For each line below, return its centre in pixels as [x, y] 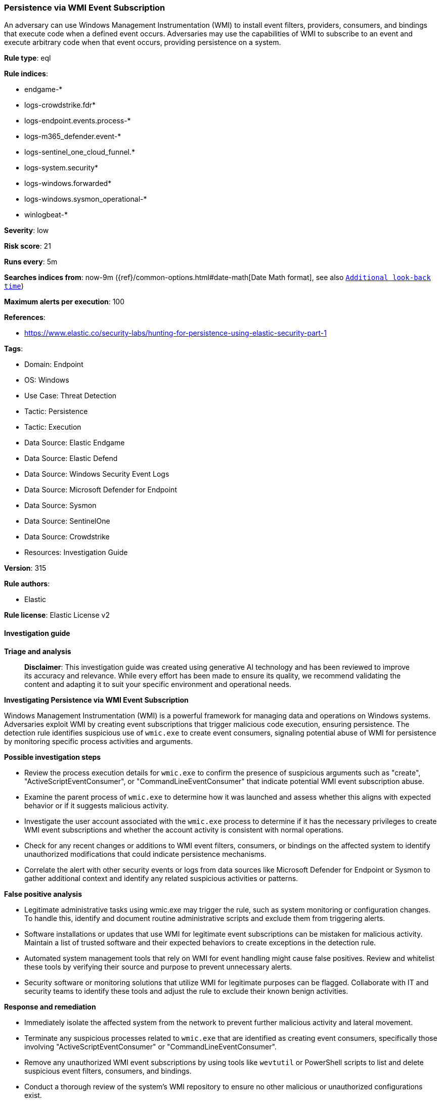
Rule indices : [26, 74]
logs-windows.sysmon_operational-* [86, 199]
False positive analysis [43, 894]
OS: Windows [47, 380]
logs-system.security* [61, 168]
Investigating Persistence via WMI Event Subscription [96, 700]
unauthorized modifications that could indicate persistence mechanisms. [145, 854]
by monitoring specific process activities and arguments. [99, 741]
